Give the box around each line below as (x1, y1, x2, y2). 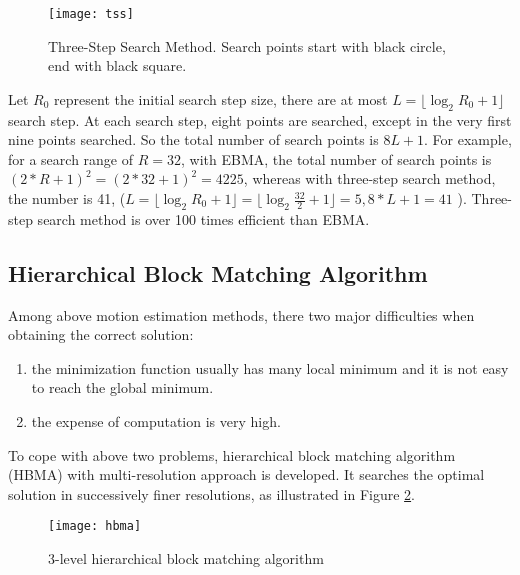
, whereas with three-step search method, (243, 168, 496, 189)
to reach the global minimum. (31, 377, 214, 398)
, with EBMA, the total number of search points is (180, 148, 492, 169)
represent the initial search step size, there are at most (54, 88, 388, 109)
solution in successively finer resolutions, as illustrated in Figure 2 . (8, 483, 415, 504)
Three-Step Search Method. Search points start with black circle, (48, 35, 446, 56)
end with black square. (48, 55, 187, 76)
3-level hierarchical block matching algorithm (48, 548, 324, 569)
